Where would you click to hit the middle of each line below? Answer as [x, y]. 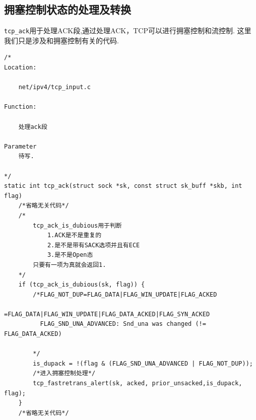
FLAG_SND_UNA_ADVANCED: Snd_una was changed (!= [123, 324]
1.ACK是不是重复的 [74, 235]
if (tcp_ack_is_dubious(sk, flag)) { [82, 285]
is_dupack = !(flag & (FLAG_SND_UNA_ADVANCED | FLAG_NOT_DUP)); [143, 363]
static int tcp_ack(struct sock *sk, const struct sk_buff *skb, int [123, 186]
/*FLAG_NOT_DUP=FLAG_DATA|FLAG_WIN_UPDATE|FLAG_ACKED [125, 294]
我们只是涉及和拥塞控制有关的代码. [61, 40]
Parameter [20, 146]
